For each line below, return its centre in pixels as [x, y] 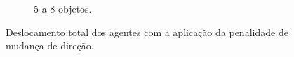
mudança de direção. [50, 46]
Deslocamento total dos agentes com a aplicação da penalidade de [147, 32]
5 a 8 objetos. [63, 8]
